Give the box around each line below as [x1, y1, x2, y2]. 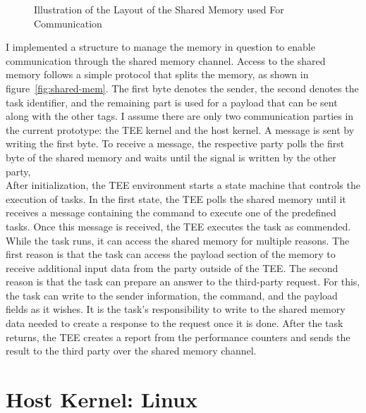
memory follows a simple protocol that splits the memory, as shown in [6, 67, 309, 82]
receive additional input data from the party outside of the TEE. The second [6, 260, 338, 275]
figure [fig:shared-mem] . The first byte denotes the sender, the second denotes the [6, 80, 359, 95]
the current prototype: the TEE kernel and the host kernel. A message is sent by [6, 122, 355, 137]
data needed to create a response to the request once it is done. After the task [6, 316, 343, 331]
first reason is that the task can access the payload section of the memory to [6, 247, 336, 261]
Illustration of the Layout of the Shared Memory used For [34, 2, 284, 16]
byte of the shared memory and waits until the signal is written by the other [6, 149, 336, 164]
